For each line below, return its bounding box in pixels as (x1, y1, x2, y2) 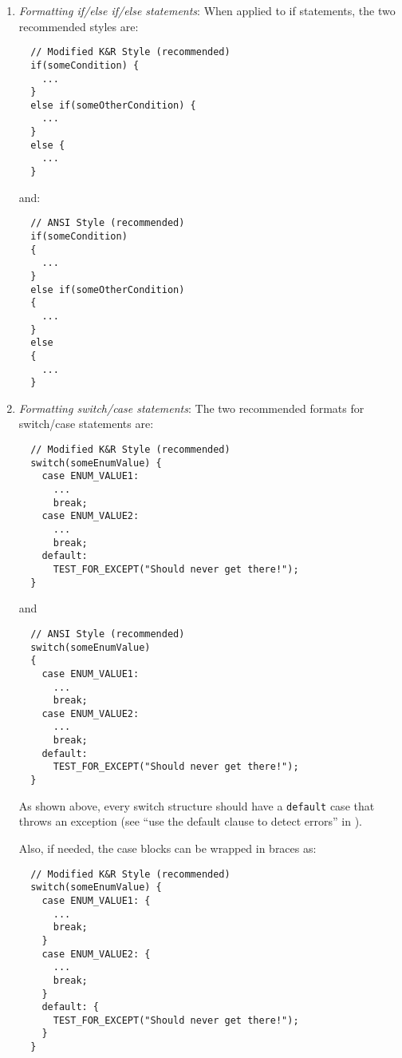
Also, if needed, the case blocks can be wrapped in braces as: (18, 840, 317, 856)
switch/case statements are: (18, 415, 154, 432)
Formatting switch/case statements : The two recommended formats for (18, 399, 365, 416)
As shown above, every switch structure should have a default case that (18, 797, 375, 814)
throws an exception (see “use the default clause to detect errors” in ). (18, 813, 363, 830)
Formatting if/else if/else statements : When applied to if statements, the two (18, 2, 396, 18)
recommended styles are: (18, 18, 139, 34)
